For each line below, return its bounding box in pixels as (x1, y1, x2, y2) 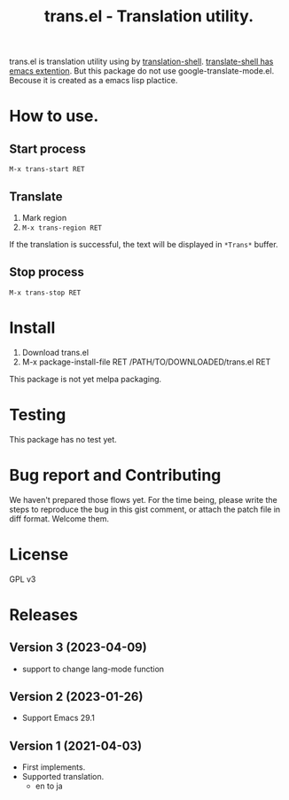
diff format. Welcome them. (9, 513, 109, 524)
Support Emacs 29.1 (21, 712, 95, 724)
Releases (9, 605, 78, 624)
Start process (9, 141, 86, 156)
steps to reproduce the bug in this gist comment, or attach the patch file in (9, 504, 281, 514)
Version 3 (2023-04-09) (9, 640, 148, 655)
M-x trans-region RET (21, 224, 102, 232)
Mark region (21, 213, 67, 223)
